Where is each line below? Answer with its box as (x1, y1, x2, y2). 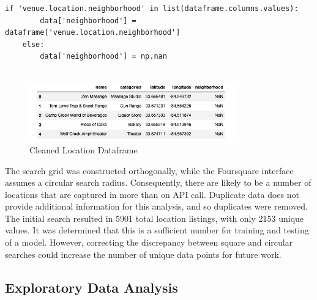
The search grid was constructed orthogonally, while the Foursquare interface (5, 164, 294, 177)
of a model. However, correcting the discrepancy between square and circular (5, 236, 293, 249)
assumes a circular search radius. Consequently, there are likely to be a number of (5, 176, 311, 189)
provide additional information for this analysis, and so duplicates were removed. (5, 200, 308, 213)
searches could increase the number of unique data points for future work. (5, 247, 282, 260)
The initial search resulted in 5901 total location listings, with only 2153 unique (5, 211, 304, 224)
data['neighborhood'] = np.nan (40, 52, 167, 61)
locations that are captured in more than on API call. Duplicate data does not (5, 188, 299, 200)
